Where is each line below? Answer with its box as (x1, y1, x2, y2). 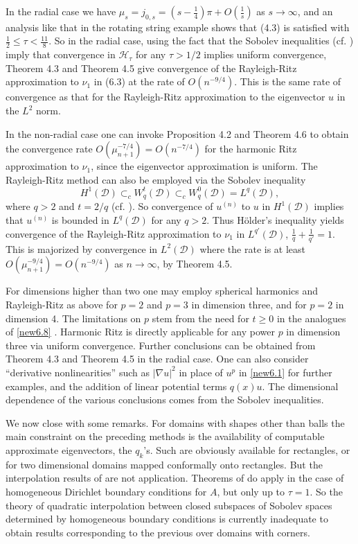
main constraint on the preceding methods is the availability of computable (6, 429, 325, 444)
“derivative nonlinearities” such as (6, 365, 150, 379)
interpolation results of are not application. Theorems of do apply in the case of (6, 471, 344, 485)
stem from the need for (152, 310, 249, 325)
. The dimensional (262, 378, 339, 393)
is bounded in (51, 212, 109, 227)
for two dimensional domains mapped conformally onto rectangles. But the (6, 457, 323, 471)
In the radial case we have (6, 4, 116, 18)
